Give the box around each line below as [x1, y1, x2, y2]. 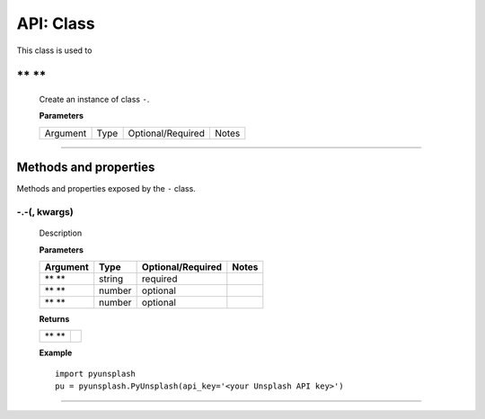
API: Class [16, 13, 95, 33]
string [99, 272, 124, 285]
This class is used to [16, 45, 93, 56]
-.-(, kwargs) [16, 206, 74, 218]
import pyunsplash [55, 369, 137, 379]
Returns [39, 313, 70, 324]
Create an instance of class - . [39, 94, 150, 104]
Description [39, 227, 83, 238]
